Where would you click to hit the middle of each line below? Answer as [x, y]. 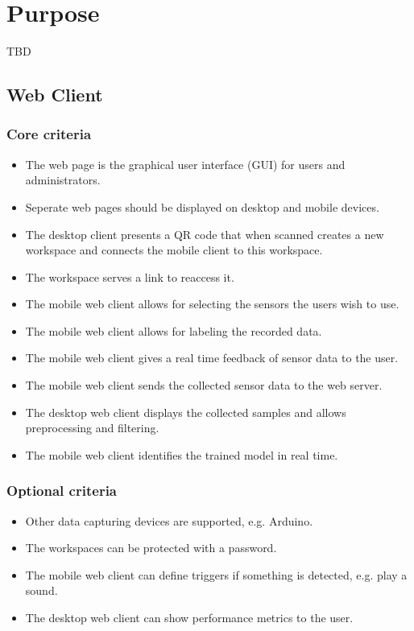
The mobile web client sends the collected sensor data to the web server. [204, 385]
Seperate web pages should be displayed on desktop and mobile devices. [202, 206]
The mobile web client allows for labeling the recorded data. [174, 330]
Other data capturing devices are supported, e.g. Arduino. [169, 520]
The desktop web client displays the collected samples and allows [186, 412]
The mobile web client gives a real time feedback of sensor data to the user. [212, 358]
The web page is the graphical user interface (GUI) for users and [185, 164]
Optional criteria [62, 491]
